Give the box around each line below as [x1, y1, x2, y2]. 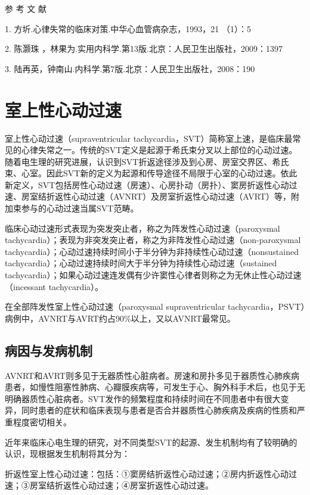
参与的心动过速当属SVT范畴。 [21, 202, 139, 214]
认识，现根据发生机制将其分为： [5, 447, 130, 460]
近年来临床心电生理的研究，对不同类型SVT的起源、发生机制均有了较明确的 [5, 435, 297, 448]
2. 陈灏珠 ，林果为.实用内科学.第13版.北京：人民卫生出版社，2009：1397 [5, 42, 283, 55]
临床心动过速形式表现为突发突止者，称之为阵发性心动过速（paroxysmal [5, 222, 280, 234]
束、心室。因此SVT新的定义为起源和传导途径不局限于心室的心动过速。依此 [5, 167, 297, 179]
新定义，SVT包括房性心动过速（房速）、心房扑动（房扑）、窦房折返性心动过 [5, 178, 297, 191]
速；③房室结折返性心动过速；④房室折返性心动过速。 [5, 479, 213, 491]
